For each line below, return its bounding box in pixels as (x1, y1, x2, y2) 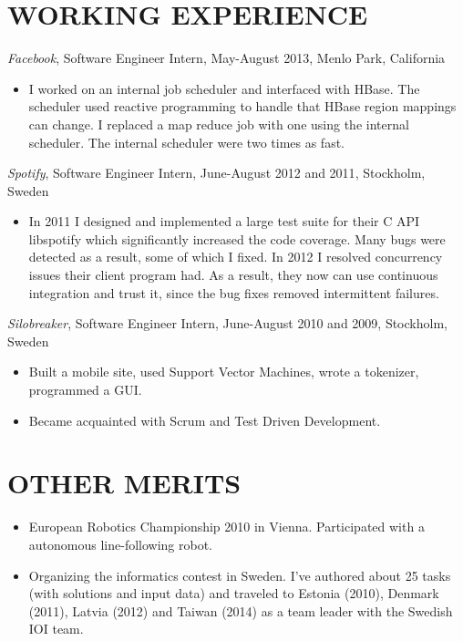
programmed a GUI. (28, 380, 142, 399)
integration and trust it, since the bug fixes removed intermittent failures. (28, 283, 439, 302)
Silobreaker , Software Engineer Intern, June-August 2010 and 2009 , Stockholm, (7, 314, 448, 333)
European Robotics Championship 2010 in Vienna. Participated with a (28, 517, 425, 536)
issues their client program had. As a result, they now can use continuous (28, 265, 438, 284)
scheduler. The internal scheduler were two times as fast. (28, 132, 345, 151)
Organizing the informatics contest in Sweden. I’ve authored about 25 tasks (28, 565, 451, 584)
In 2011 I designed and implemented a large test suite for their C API (28, 212, 420, 231)
